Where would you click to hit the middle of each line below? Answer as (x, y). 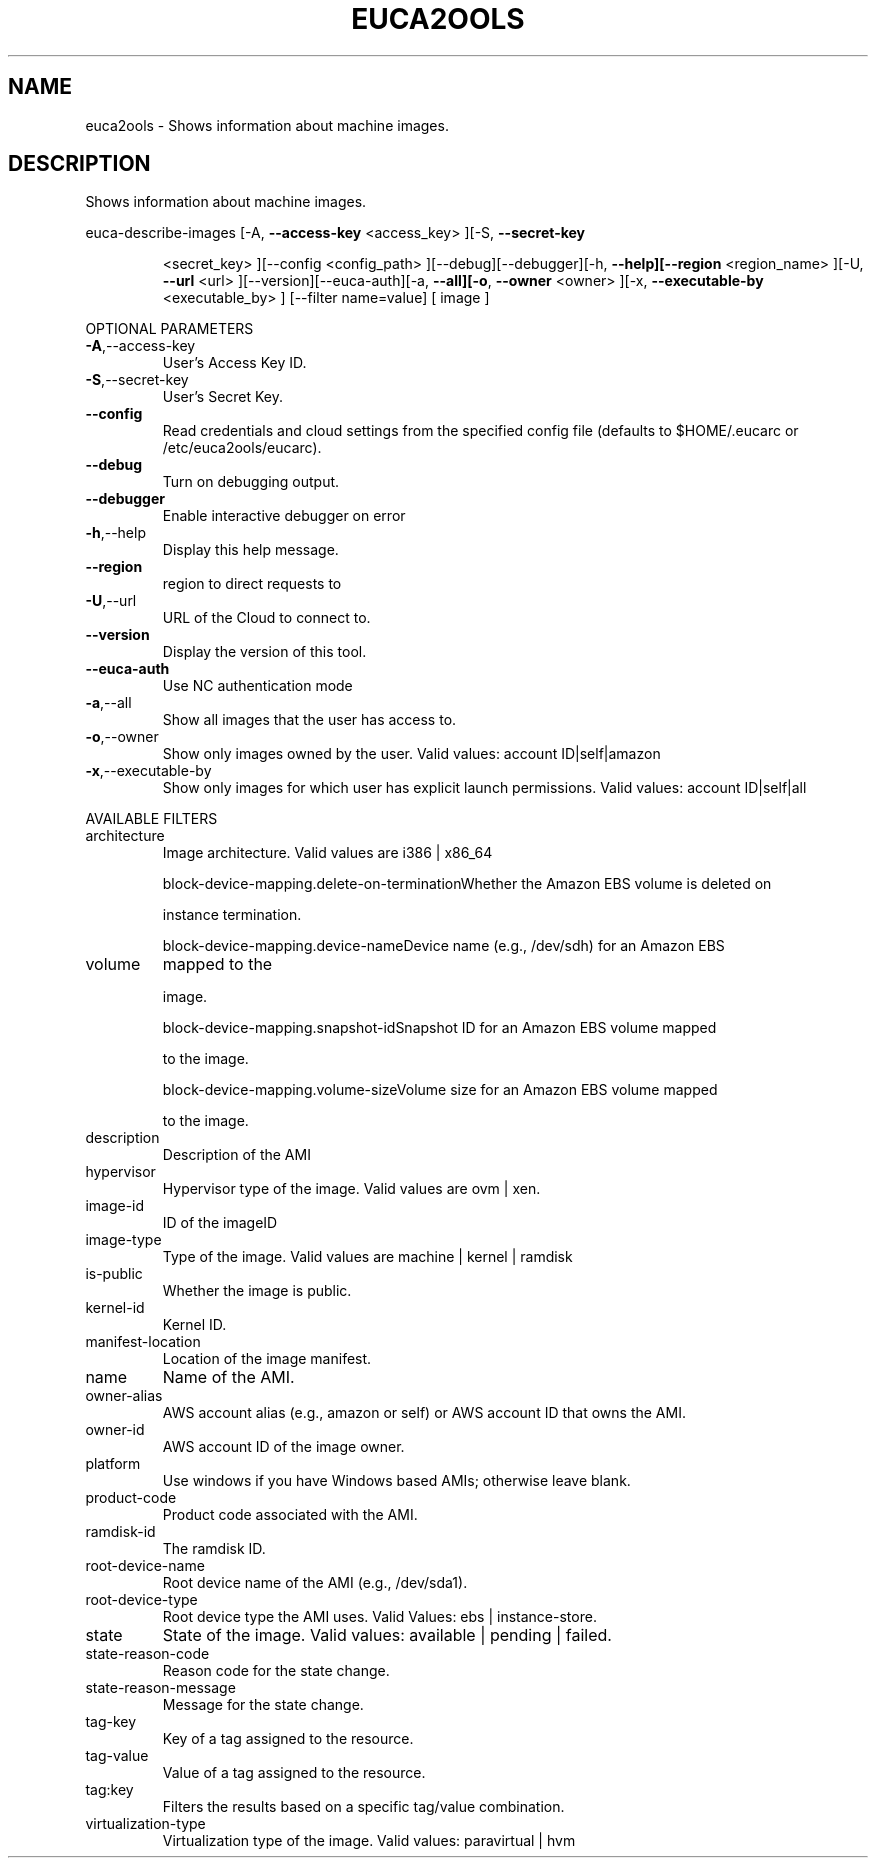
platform (113, 1464)
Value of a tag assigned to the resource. (294, 1773)
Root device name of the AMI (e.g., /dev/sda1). (315, 1583)
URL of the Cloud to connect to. (266, 618)
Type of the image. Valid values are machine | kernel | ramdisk (367, 1257)
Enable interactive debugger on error (284, 516)
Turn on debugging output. (251, 482)
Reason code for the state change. (276, 1671)
